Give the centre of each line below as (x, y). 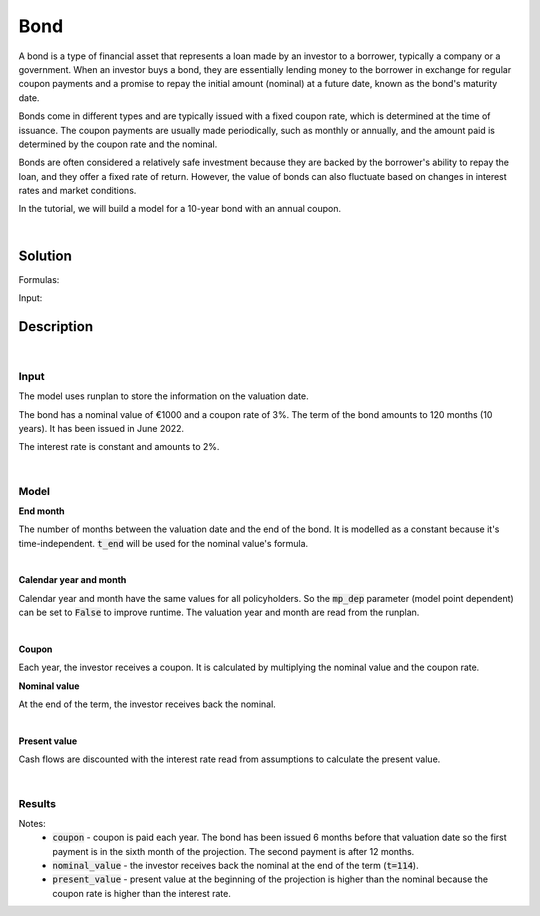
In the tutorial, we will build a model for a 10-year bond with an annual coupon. (180, 209)
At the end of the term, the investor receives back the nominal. (147, 704)
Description (56, 326)
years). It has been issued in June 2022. (101, 428)
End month (41, 511)
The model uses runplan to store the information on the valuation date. (163, 396)
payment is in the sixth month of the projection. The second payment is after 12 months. (233, 851)
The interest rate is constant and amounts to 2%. (119, 447)
